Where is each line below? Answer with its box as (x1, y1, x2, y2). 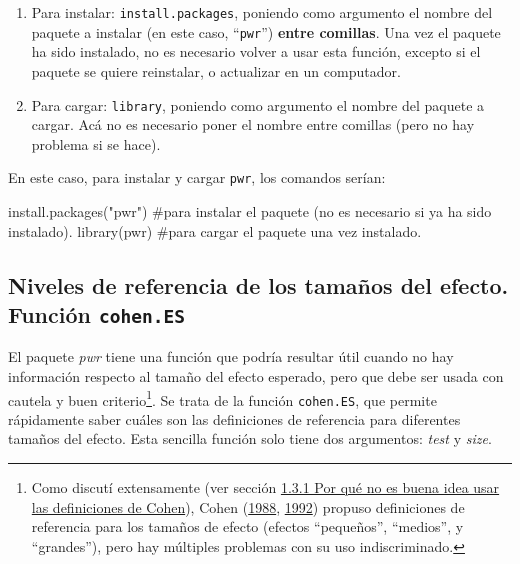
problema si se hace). (31, 133, 161, 154)
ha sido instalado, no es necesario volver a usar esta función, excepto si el (31, 41, 481, 62)
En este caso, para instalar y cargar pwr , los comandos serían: (8, 167, 386, 188)
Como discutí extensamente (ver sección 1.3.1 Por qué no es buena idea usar (31, 477, 500, 498)
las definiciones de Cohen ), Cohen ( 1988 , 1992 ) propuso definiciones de (31, 496, 465, 517)
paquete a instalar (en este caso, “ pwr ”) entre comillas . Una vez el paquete (31, 21, 501, 42)
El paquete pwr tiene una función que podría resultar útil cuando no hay (8, 346, 454, 367)
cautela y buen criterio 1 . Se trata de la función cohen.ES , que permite (8, 386, 437, 410)
